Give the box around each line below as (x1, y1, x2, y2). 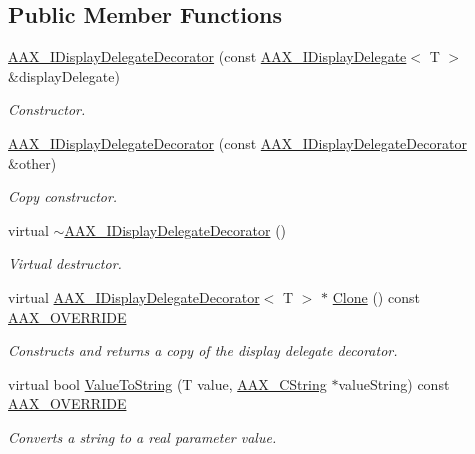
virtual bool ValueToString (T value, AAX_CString (8, 373, 327, 394)
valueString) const (338, 373, 450, 394)
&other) (8, 152, 57, 173)
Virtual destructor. (8, 253, 122, 274)
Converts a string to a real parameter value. (8, 426, 277, 447)
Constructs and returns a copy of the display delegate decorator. (8, 340, 398, 361)
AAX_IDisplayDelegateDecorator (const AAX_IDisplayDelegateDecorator (8, 132, 467, 153)
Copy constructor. (8, 186, 118, 207)
